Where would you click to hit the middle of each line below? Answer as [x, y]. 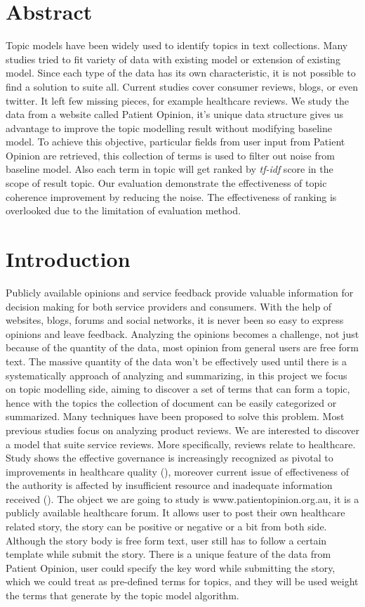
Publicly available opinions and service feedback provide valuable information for [180, 292]
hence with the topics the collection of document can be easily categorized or [171, 402]
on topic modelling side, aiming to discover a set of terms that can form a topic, [178, 389]
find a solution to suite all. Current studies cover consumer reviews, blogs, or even [182, 86]
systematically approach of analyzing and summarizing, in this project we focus [177, 375]
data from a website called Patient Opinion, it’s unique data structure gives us [174, 114]
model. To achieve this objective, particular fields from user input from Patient [175, 142]
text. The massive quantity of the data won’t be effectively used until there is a [177, 361]
